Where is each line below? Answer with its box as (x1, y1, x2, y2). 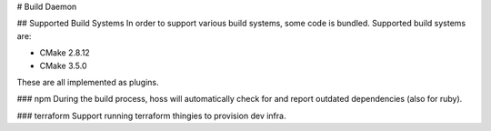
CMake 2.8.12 (39, 47, 90, 58)
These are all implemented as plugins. (16, 76, 159, 87)
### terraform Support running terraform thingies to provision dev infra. (16, 110, 286, 121)
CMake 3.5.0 (39, 60, 87, 71)
